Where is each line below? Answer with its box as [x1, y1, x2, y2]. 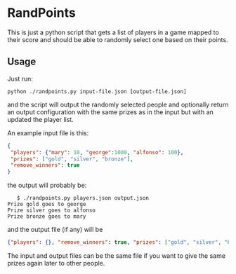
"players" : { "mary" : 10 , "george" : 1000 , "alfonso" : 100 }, [10, 149, 184, 156]
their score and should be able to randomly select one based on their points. [7, 35, 228, 43]
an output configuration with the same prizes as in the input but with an [7, 107, 214, 116]
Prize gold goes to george [7, 201, 86, 208]
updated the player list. [7, 115, 74, 123]
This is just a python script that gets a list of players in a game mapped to [7, 28, 219, 36]
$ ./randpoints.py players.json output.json [16, 195, 150, 202]
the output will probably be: [7, 181, 87, 190]
